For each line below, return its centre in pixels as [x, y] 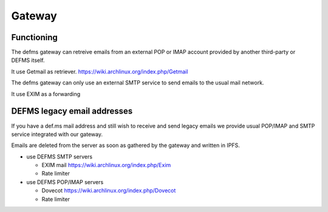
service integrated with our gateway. [57, 134]
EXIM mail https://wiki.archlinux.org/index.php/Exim [106, 165]
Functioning [34, 37]
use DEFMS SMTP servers [60, 156]
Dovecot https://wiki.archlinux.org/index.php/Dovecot [109, 191]
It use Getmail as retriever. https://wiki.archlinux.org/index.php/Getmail [100, 71]
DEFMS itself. [28, 60]
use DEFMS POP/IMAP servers [65, 182]
